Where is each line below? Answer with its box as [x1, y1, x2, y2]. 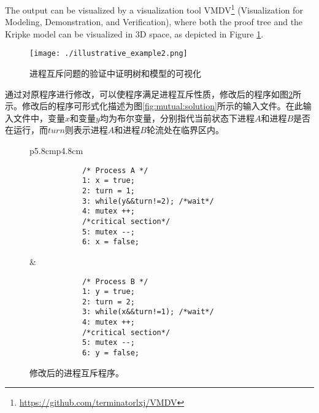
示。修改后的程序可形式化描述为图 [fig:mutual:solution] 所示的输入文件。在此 [5, 99, 303, 112]
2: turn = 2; [82, 297, 135, 306]
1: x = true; [82, 176, 135, 185]
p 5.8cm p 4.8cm [29, 144, 83, 157]
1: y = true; [82, 287, 135, 296]
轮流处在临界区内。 [146, 123, 224, 136]
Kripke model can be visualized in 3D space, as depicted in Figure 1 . [5, 27, 264, 40]
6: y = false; [82, 349, 139, 358]
